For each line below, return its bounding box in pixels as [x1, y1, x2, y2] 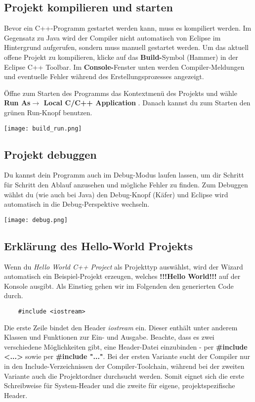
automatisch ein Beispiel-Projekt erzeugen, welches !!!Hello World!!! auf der [4, 271, 241, 281]
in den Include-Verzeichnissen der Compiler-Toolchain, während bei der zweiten [4, 361, 245, 371]
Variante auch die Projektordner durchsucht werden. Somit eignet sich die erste [4, 370, 245, 381]
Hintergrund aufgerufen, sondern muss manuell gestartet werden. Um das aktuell [4, 42, 249, 52]
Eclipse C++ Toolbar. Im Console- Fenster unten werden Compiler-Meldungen [4, 61, 245, 72]
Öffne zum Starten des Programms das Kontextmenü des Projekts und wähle [4, 88, 237, 98]
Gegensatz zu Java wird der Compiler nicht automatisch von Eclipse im [4, 32, 221, 43]
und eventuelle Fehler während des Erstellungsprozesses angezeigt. [4, 71, 204, 82]
